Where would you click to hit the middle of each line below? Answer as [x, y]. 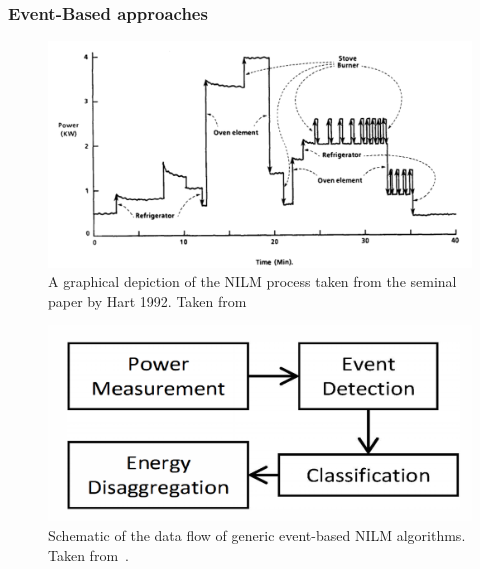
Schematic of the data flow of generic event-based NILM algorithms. [257, 534]
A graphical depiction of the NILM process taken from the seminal [252, 281]
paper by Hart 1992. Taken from [147, 300]
